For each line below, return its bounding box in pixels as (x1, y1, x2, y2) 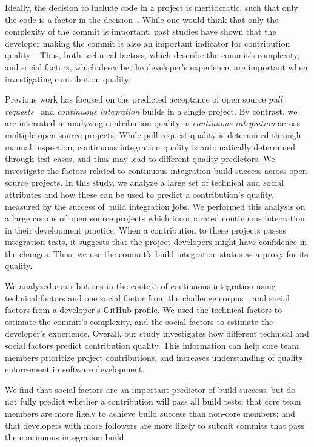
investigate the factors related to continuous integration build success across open (5, 164, 307, 176)
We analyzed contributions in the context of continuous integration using (5, 280, 276, 292)
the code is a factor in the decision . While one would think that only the (5, 13, 279, 25)
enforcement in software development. (5, 363, 145, 375)
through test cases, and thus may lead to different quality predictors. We (5, 152, 275, 165)
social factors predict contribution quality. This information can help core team (5, 339, 299, 352)
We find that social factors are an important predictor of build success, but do (5, 383, 296, 395)
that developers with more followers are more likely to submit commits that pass (5, 418, 305, 431)
